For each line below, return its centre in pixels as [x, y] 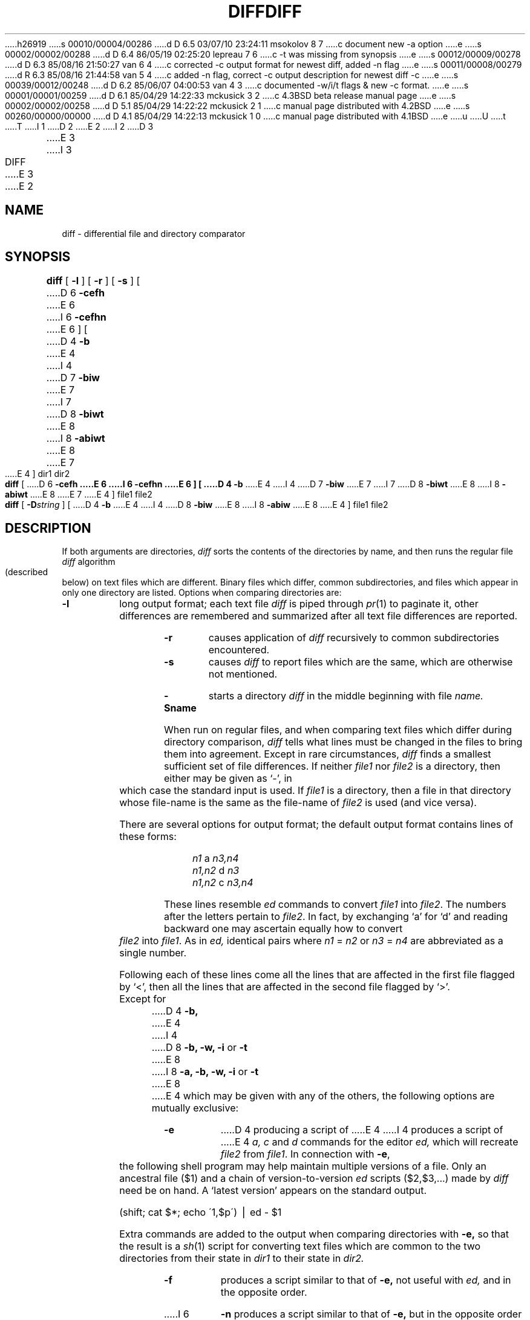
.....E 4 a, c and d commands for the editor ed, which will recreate [369, 1142]
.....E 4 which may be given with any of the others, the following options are [323, 1096]
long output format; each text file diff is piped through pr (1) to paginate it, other [299, 604]
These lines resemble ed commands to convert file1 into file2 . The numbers [335, 905]
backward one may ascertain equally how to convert [283, 929]
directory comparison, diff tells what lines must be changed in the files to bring [343, 742]
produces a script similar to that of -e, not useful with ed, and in [366, 1280]
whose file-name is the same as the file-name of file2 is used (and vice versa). [298, 803]
